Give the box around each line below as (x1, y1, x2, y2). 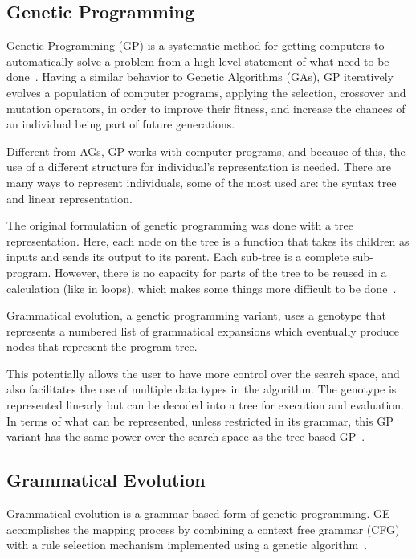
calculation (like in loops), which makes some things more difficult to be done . (6, 279, 397, 296)
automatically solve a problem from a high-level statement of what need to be (6, 52, 389, 69)
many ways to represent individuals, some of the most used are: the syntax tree (6, 173, 397, 190)
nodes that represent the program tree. (6, 338, 198, 355)
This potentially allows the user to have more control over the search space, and (6, 365, 400, 381)
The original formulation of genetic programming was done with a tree (6, 217, 353, 234)
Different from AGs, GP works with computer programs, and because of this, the (6, 142, 406, 159)
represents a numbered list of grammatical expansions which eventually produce (6, 322, 400, 339)
